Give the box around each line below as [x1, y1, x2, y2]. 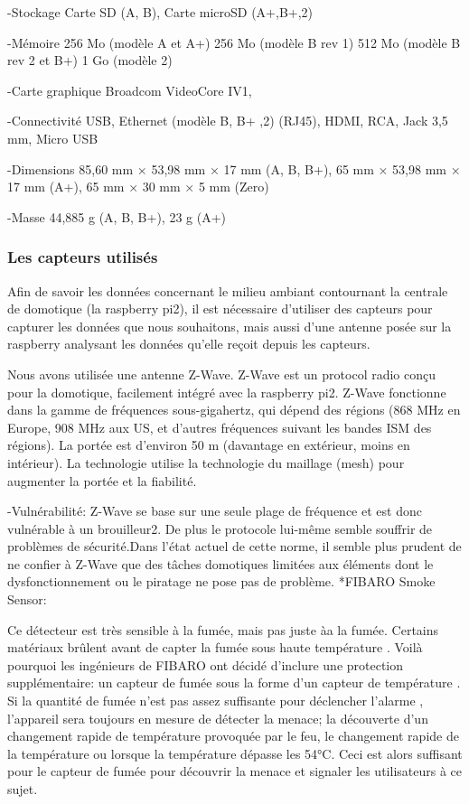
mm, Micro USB [7, 128, 98, 147]
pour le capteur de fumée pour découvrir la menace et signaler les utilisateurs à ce [7, 762, 462, 781]
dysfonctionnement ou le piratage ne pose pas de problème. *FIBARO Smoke [7, 572, 436, 591]
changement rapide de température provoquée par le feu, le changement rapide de [7, 726, 459, 745]
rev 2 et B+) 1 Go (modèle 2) [7, 51, 173, 70]
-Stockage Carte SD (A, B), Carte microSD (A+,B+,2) [7, 3, 314, 21]
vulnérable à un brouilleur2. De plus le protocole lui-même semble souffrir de [7, 519, 433, 538]
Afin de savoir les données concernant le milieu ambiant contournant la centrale [7, 281, 448, 300]
